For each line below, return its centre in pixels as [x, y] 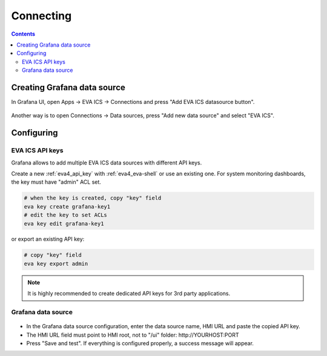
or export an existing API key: [48, 239]
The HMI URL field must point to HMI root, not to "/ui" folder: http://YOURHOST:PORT [133, 335]
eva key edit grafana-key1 [64, 223]
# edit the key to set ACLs [65, 215]
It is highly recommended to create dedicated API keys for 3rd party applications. [129, 294]
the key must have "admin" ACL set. [56, 182]
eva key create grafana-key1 [67, 206]
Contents [23, 34]
